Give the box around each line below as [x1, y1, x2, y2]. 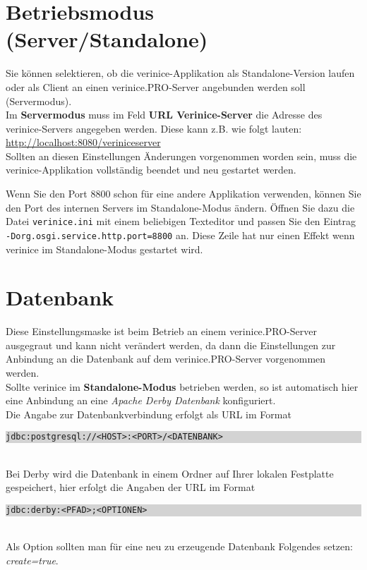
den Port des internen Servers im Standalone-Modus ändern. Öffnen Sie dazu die [6, 200, 355, 214]
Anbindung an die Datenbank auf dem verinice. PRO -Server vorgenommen [6, 351, 326, 366]
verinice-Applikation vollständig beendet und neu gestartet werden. [6, 162, 296, 177]
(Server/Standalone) [6, 25, 208, 54]
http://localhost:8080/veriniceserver [6, 135, 161, 150]
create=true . [6, 552, 59, 567]
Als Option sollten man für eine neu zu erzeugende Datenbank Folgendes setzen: [6, 539, 353, 554]
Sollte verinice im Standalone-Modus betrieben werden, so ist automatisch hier [6, 379, 359, 394]
